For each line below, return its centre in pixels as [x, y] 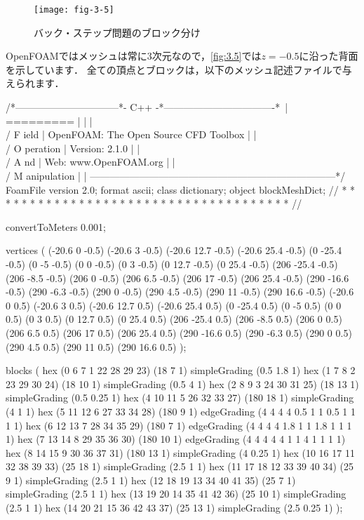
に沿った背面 [329, 56]
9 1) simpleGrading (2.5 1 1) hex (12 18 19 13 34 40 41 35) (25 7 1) [151, 480]
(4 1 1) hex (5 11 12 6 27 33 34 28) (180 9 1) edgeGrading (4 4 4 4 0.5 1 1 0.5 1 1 [181, 411]
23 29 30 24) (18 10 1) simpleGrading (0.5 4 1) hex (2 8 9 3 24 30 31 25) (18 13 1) [182, 384]
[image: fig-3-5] [74, 10]
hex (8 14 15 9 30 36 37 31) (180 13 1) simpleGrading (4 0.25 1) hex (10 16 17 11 [180, 452]
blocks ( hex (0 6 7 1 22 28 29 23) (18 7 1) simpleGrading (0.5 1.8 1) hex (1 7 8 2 [181, 370]
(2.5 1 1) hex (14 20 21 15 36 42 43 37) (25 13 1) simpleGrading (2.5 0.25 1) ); [174, 508]
